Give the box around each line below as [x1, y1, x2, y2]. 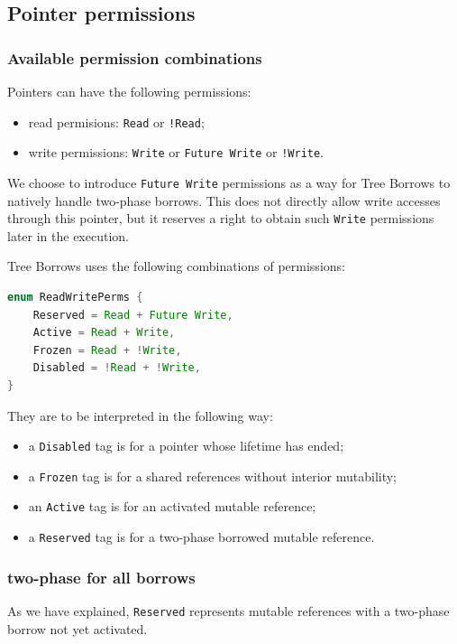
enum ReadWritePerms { [7, 291, 143, 303]
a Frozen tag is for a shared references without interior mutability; [28, 466, 398, 485]
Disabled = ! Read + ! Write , [32, 361, 201, 375]
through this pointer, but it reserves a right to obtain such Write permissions [7, 209, 434, 228]
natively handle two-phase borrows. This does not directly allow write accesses [7, 191, 441, 210]
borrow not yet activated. [7, 619, 148, 638]
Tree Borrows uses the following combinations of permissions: [7, 257, 345, 275]
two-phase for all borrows [7, 565, 196, 588]
